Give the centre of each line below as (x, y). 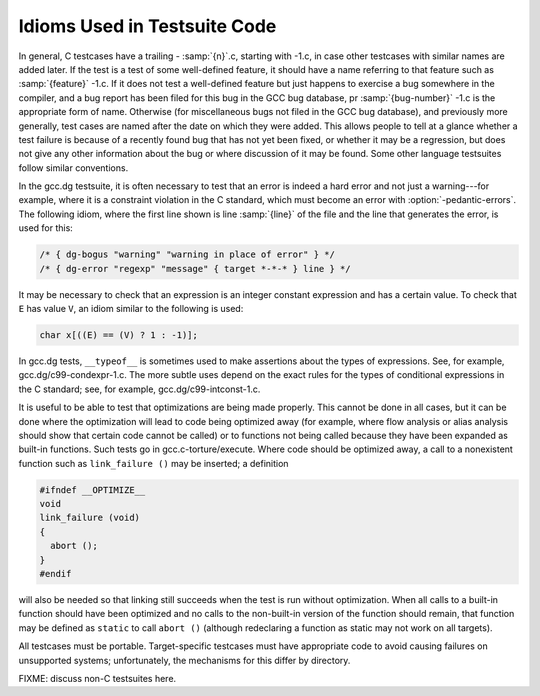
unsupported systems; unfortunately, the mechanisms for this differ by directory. (184, 660)
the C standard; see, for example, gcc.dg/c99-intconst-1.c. (139, 389)
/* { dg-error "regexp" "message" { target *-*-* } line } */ (195, 268)
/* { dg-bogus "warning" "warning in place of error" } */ (187, 254)
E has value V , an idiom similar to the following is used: (131, 308)
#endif (55, 574)
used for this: (46, 228)
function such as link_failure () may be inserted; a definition (153, 463)
